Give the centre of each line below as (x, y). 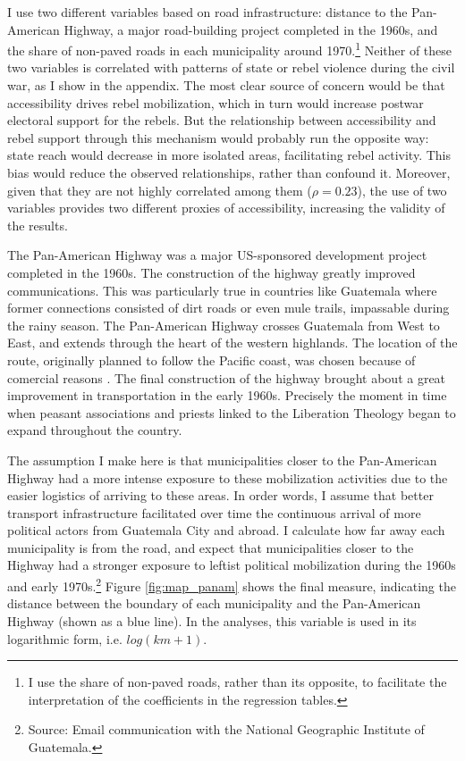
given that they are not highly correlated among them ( (160, 190)
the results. (38, 225)
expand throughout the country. (95, 430)
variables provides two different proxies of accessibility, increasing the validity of (226, 208)
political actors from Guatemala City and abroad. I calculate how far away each (226, 530)
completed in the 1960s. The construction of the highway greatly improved (211, 272)
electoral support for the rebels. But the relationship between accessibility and (222, 120)
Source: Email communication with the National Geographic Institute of (226, 729)
